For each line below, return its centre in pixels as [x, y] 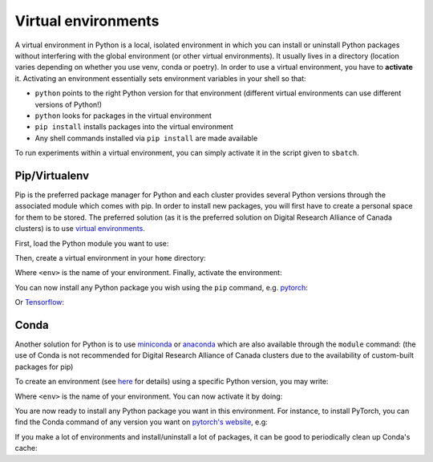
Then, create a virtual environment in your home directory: [110, 257]
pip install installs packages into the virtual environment [134, 127]
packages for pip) [44, 367]
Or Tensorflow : [39, 302]
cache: [26, 448]
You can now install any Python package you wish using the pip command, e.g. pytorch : [161, 287]
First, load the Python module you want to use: [92, 243]
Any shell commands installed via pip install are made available [146, 138]
